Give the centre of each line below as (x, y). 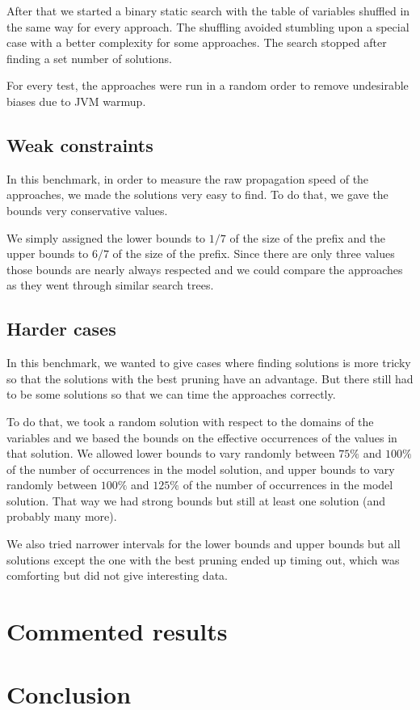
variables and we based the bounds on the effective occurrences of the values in (202, 437)
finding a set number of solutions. (89, 58)
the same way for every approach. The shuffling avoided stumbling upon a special (208, 26)
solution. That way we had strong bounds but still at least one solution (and (196, 500)
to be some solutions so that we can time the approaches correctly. (171, 394)
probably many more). (62, 516)
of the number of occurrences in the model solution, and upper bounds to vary (201, 469)
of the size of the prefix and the (308, 237)
